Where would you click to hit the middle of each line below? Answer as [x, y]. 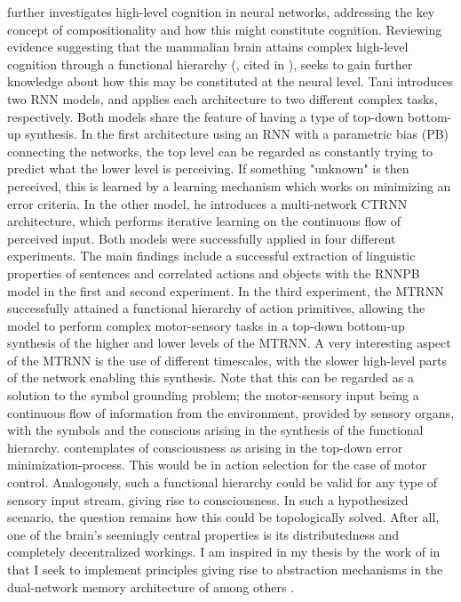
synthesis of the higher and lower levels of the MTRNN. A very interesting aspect [229, 343]
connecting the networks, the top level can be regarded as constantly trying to [220, 151]
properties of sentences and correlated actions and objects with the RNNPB [214, 273]
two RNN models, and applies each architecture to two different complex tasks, [223, 98]
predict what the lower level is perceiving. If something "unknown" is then [208, 169]
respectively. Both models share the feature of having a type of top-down [206, 116]
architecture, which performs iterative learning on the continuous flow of [204, 221]
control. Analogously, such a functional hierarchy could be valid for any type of [223, 482]
